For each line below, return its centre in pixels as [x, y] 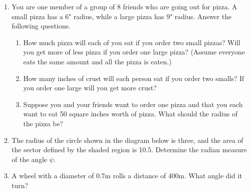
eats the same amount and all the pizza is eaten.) [98, 61]
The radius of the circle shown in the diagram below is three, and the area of [127, 140]
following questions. [41, 26]
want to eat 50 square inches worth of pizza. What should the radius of [130, 114]
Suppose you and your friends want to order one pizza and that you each [133, 104]
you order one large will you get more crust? [90, 88]
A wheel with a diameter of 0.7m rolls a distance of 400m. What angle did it [127, 176]
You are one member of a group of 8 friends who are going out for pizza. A [124, 6]
